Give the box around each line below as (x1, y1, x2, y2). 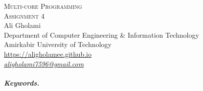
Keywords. (4, 77, 40, 88)
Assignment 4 (4, 10, 45, 21)
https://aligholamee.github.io (4, 48, 92, 59)
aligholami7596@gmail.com (4, 58, 84, 68)
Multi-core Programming (4, 1, 82, 11)
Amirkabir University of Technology (4, 39, 112, 49)
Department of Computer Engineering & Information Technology (4, 29, 199, 40)
